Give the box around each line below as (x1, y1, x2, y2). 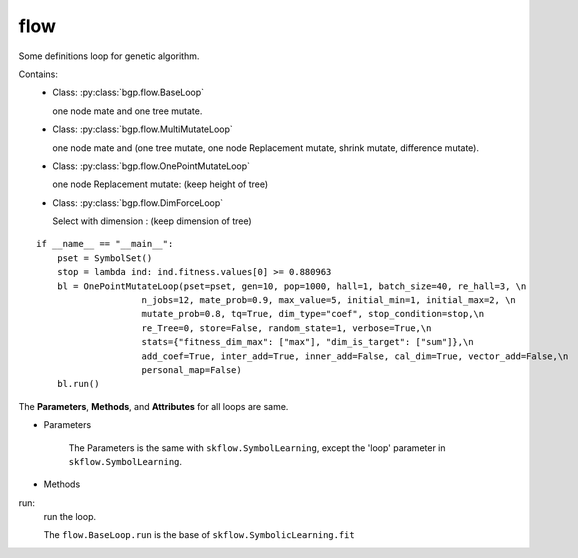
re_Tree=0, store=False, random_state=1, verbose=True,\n (141, 322, 432, 334)
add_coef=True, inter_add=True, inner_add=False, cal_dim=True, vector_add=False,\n (141, 350, 569, 362)
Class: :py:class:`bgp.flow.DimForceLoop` (52, 196, 224, 209)
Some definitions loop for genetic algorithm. (18, 50, 200, 62)
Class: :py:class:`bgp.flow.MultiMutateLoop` (52, 123, 234, 135)
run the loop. (43, 511, 97, 523)
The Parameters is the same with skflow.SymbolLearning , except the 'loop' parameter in (68, 441, 446, 454)
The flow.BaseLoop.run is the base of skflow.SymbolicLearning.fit (43, 529, 355, 541)
